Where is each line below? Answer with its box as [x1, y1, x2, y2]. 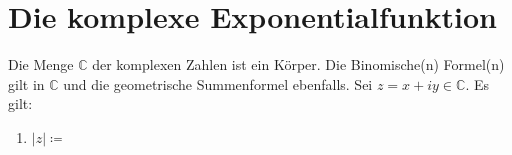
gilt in [8, 73, 45, 94]
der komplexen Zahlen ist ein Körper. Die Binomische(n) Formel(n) [92, 54, 505, 75]
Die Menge [8, 54, 74, 75]
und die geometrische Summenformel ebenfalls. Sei [63, 73, 373, 94]
